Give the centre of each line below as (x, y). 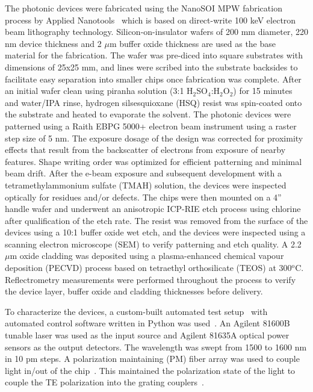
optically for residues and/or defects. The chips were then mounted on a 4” (143, 197)
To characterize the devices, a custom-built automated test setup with (136, 311)
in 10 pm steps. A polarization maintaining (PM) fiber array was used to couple (152, 359)
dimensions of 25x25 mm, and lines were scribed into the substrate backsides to (151, 67)
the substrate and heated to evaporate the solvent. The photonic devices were (148, 114)
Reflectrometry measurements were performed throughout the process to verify (150, 279)
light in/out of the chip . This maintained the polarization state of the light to (150, 370)
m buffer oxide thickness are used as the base (193, 43)
